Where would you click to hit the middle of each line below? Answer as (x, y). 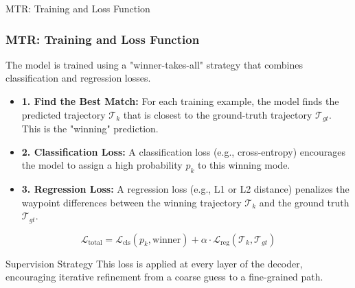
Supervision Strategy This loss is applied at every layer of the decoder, (154, 263)
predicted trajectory (64, 114)
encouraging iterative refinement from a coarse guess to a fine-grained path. (164, 277)
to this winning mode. (244, 165)
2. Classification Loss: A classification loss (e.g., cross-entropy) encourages (183, 151)
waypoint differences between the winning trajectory (131, 202)
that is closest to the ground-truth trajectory (218, 114)
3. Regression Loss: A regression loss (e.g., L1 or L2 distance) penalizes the (185, 189)
